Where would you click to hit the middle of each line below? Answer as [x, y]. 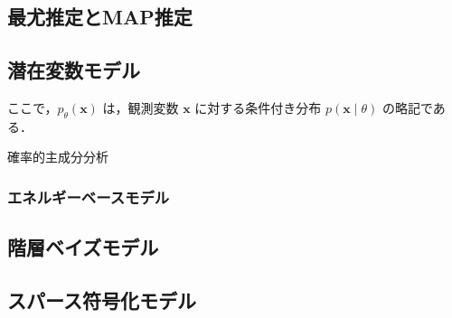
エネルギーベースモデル [89, 196]
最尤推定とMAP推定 [100, 17]
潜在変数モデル [74, 70]
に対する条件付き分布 [258, 107]
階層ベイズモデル [83, 247]
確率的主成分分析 [58, 157]
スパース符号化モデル [102, 299]
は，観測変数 [141, 107]
